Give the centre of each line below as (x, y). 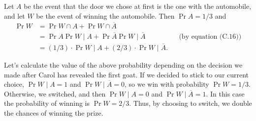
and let (15, 15)
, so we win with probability (167, 84)
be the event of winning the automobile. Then (105, 15)
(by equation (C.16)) (210, 36)
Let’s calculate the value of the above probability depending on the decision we (123, 64)
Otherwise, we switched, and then (55, 93)
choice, (14, 84)
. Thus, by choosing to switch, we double (191, 103)
